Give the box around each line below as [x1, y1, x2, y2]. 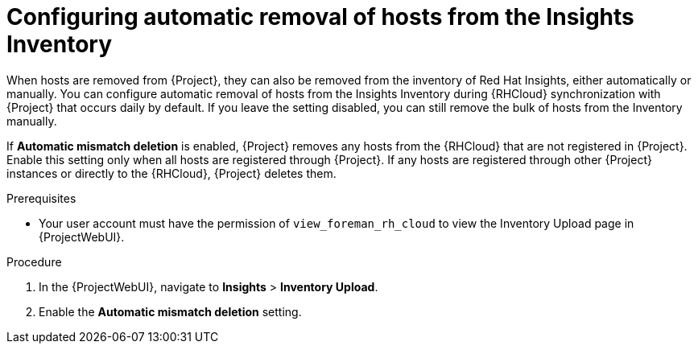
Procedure [6, 254, 62, 269]
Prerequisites [6, 191, 76, 205]
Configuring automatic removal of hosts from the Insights [6, 3, 634, 31]
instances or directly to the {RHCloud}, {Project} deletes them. [6, 166, 337, 180]
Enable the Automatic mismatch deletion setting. [39, 304, 302, 319]
